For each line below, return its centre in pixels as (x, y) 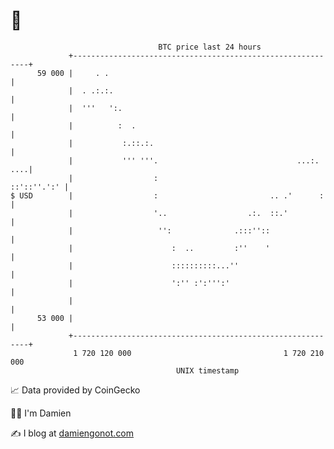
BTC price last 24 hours (210, 47)
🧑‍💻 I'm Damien (41, 413)
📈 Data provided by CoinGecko (75, 390)
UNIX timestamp (207, 370)
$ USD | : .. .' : (167, 195)
